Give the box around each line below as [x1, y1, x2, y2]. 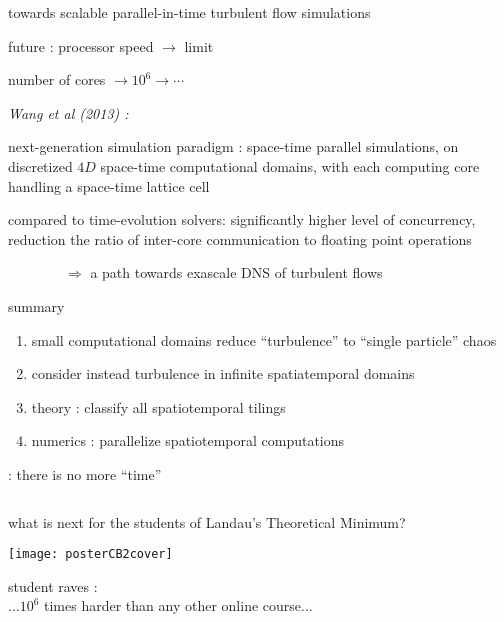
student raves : [8, 575, 98, 596]
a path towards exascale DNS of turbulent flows [90, 262, 383, 283]
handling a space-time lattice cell [8, 175, 210, 196]
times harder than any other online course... [44, 595, 313, 616]
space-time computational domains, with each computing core [100, 155, 480, 176]
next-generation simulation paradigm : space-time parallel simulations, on [8, 136, 459, 157]
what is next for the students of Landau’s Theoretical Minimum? [8, 511, 406, 532]
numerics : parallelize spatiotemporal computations [31, 430, 345, 451]
